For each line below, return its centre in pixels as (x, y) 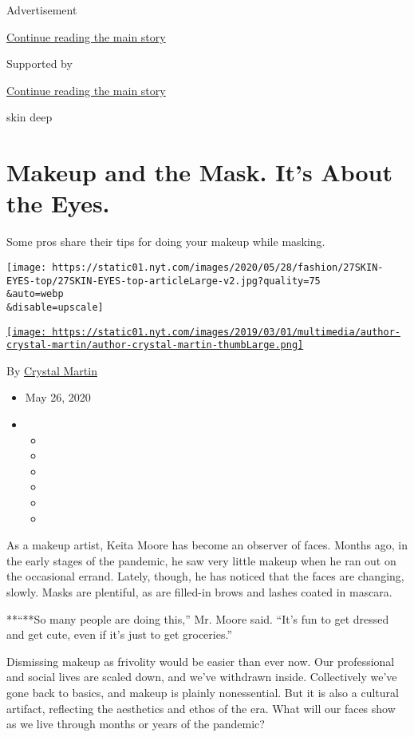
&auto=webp (35, 294)
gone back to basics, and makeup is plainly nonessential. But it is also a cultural (203, 692)
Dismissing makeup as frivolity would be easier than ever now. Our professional (201, 661)
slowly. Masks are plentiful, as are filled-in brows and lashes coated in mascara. (199, 591)
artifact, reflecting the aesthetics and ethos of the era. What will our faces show (201, 708)
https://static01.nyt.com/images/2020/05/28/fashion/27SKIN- (218, 267)
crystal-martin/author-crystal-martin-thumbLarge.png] (155, 345)
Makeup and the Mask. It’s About (199, 172)
